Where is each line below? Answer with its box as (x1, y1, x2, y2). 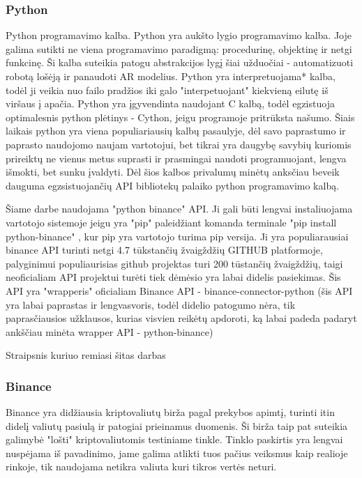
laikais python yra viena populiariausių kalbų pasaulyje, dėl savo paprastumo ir (6, 123, 346, 138)
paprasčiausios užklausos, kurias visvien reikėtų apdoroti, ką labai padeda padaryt (6, 311, 357, 325)
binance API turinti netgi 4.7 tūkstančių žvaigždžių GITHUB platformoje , (6, 242, 323, 257)
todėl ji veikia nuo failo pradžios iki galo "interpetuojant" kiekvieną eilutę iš (6, 82, 329, 97)
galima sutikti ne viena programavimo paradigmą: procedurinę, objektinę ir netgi (6, 41, 352, 56)
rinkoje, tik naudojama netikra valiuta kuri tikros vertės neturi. (6, 459, 277, 474)
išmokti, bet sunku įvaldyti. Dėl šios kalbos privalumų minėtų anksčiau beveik (6, 164, 340, 179)
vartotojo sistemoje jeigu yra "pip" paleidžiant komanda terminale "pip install (6, 215, 337, 229)
